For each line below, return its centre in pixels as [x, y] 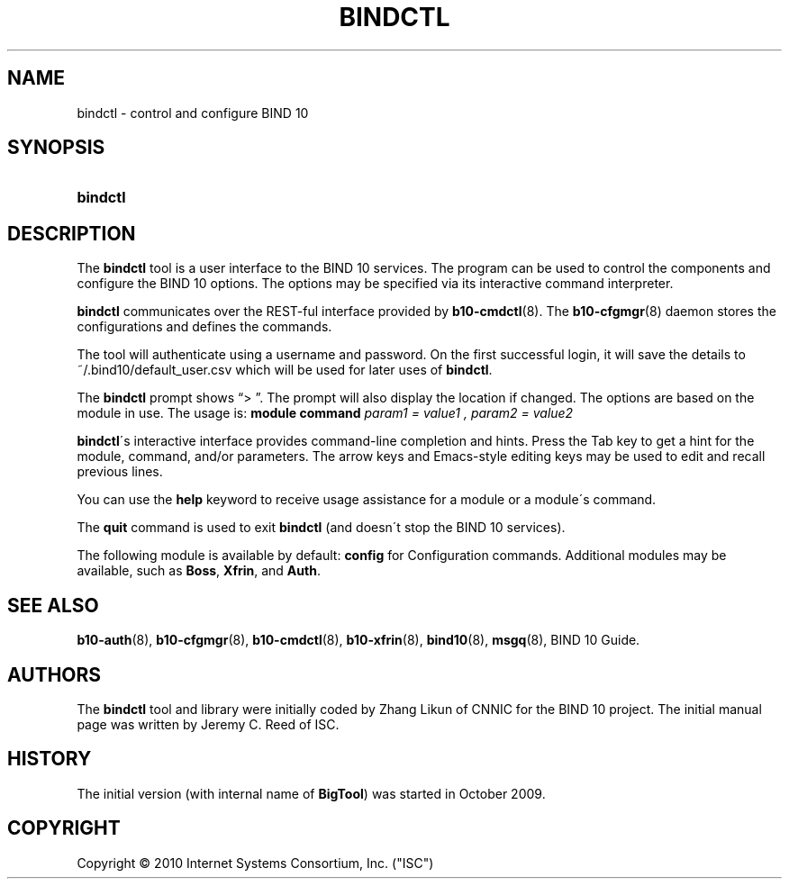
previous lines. [120, 472]
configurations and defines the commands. [204, 327]
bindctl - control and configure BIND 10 [193, 113]
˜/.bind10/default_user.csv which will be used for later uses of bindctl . [285, 370]
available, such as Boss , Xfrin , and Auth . [199, 571]
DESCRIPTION [72, 233]
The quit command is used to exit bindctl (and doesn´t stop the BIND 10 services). [321, 528]
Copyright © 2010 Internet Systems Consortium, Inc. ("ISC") [255, 863]
